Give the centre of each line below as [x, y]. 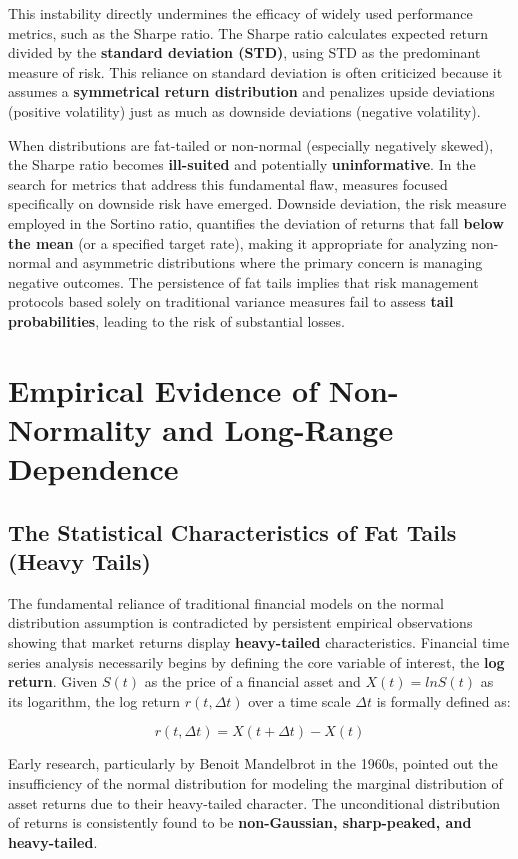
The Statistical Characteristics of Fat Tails [232, 531]
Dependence [93, 468]
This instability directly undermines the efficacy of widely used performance [240, 13]
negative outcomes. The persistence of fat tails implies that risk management [243, 281]
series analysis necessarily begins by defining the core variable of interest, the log [256, 661]
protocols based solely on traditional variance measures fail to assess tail [231, 301]
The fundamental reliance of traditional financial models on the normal [226, 602]
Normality [80, 428]
